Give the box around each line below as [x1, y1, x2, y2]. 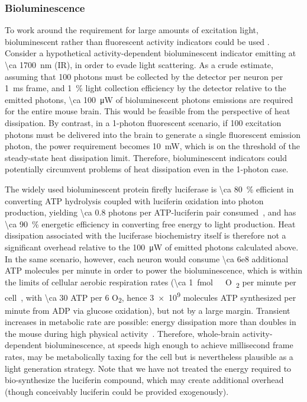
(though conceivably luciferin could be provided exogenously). [5, 385, 229, 397]
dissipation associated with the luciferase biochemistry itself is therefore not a [5, 229, 286, 242]
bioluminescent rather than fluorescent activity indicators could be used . [5, 35, 270, 47]
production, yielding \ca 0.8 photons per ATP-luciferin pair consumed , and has [5, 206, 296, 218]
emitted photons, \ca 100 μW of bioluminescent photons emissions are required [5, 93, 293, 105]
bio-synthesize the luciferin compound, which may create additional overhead [5, 374, 284, 386]
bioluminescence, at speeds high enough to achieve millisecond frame [44, 339, 293, 351]
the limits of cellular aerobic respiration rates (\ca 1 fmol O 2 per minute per [5, 275, 296, 290]
